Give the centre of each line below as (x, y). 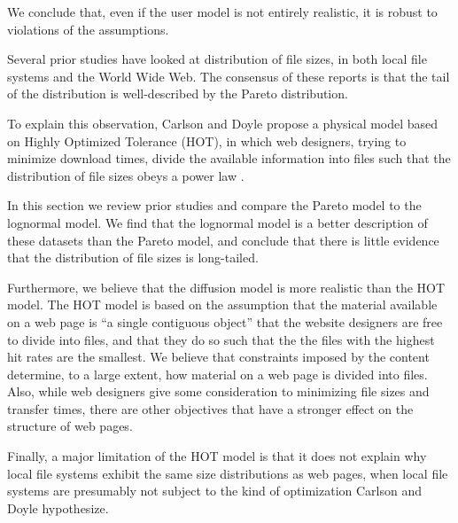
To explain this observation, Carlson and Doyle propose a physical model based (223, 123)
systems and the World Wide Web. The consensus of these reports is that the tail (229, 76)
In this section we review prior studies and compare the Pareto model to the (214, 205)
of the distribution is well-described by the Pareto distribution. (178, 94)
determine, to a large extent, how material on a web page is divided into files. (217, 374)
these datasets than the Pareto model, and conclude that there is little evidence (223, 240)
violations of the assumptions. (88, 29)
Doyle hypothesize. (58, 507)
